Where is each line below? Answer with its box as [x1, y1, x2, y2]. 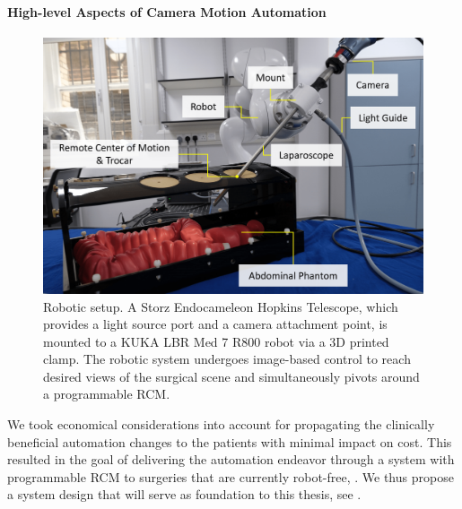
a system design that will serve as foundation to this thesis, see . [7, 485, 362, 504]
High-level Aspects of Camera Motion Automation [7, 2, 327, 21]
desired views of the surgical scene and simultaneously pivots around [43, 367, 420, 385]
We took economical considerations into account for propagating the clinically [7, 415, 435, 434]
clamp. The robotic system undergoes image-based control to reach [43, 349, 411, 368]
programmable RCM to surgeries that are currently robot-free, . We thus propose [7, 467, 454, 486]
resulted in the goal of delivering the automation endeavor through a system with [7, 450, 455, 469]
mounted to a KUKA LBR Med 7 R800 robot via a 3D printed [43, 332, 389, 350]
